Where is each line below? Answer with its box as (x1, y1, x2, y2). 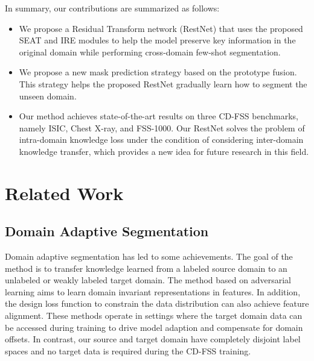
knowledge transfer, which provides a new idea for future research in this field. (19, 145, 309, 157)
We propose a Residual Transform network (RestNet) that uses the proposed (19, 22, 303, 34)
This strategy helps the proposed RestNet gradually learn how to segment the (19, 77, 307, 90)
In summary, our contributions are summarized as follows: (5, 2, 220, 14)
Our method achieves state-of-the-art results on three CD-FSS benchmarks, (19, 110, 298, 122)
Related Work (5, 180, 124, 205)
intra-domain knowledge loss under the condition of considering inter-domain (19, 133, 304, 146)
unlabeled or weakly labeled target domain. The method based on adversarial (5, 274, 291, 286)
